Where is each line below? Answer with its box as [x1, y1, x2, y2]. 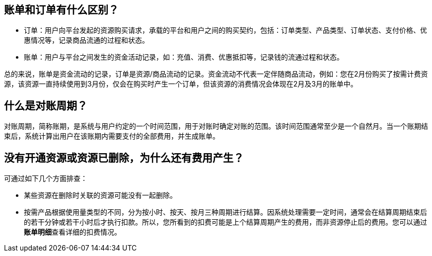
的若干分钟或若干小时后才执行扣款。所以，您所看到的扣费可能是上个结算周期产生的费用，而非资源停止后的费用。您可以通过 [24, 218, 427, 227]
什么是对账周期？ [4, 99, 87, 112]
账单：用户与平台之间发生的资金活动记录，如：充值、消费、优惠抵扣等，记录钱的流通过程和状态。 [24, 53, 344, 62]
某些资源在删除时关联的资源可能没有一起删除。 [24, 191, 177, 200]
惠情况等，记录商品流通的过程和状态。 [24, 36, 149, 45]
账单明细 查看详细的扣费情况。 [24, 228, 121, 237]
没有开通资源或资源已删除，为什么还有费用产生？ [4, 151, 244, 164]
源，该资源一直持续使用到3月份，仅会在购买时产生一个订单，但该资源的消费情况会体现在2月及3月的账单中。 [4, 80, 358, 88]
